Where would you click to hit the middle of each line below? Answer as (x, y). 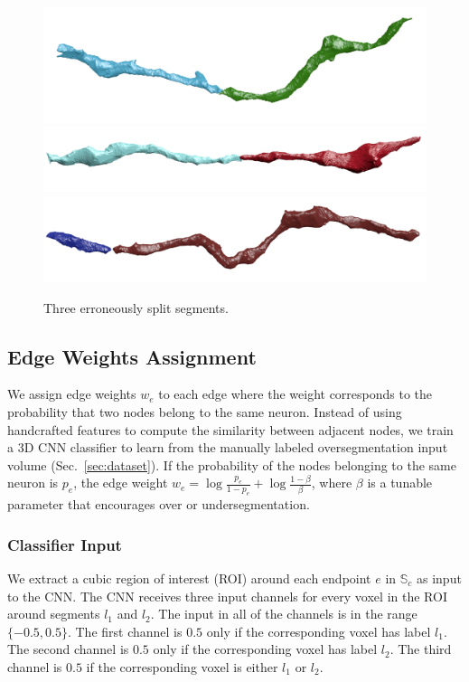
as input (439, 578)
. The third (421, 649)
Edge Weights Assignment (132, 356)
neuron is (33, 483)
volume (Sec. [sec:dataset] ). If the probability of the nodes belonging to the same (232, 464)
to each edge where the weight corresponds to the (295, 394)
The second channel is (68, 649)
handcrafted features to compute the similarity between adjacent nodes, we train (230, 429)
